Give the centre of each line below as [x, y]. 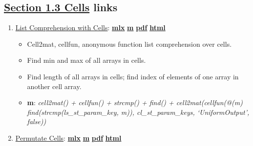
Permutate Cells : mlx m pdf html [68, 137]
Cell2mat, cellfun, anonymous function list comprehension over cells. [129, 44]
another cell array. [54, 86]
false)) [37, 121]
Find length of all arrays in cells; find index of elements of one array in [133, 76]
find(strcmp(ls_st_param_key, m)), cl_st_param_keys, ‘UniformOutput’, [138, 112]
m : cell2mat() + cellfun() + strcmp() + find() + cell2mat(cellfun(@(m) [135, 102]
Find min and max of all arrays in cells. [86, 60]
